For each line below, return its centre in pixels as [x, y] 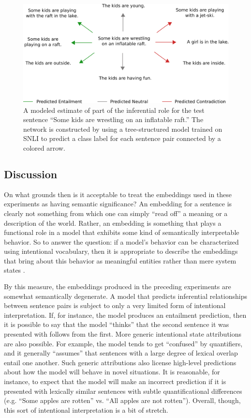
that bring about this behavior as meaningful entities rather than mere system [120, 260]
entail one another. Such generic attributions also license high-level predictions [120, 362]
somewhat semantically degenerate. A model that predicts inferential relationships [125, 296]
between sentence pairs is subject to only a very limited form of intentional [115, 305]
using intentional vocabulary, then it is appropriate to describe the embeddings [121, 251]
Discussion [31, 174]
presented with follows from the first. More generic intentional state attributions [123, 334]
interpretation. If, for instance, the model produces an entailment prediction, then [125, 315]
